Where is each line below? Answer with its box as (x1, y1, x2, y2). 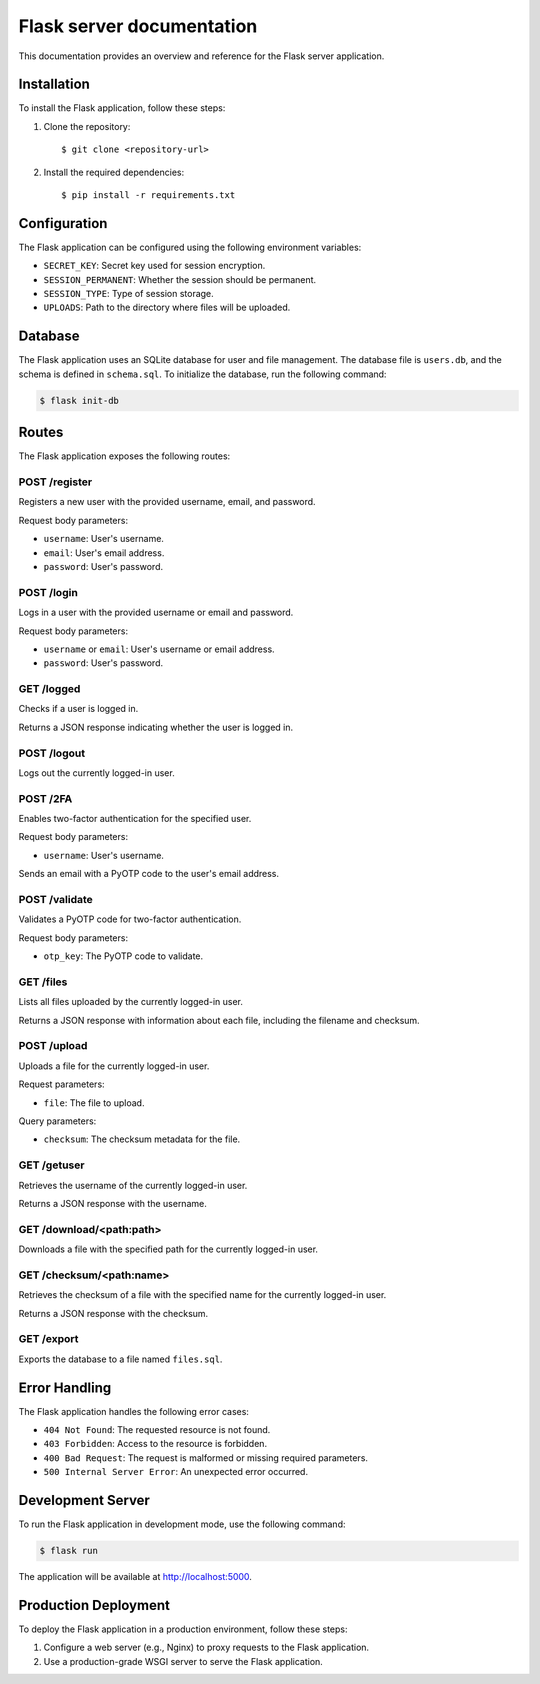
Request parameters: (18, 1078, 105, 1090)
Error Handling (18, 1379, 112, 1396)
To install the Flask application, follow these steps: (18, 102, 226, 114)
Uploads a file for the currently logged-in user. (18, 1060, 210, 1072)
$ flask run (39, 1545, 99, 1557)
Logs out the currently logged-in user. (18, 766, 175, 779)
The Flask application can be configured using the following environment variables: (18, 241, 362, 253)
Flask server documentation (18, 15, 258, 37)
